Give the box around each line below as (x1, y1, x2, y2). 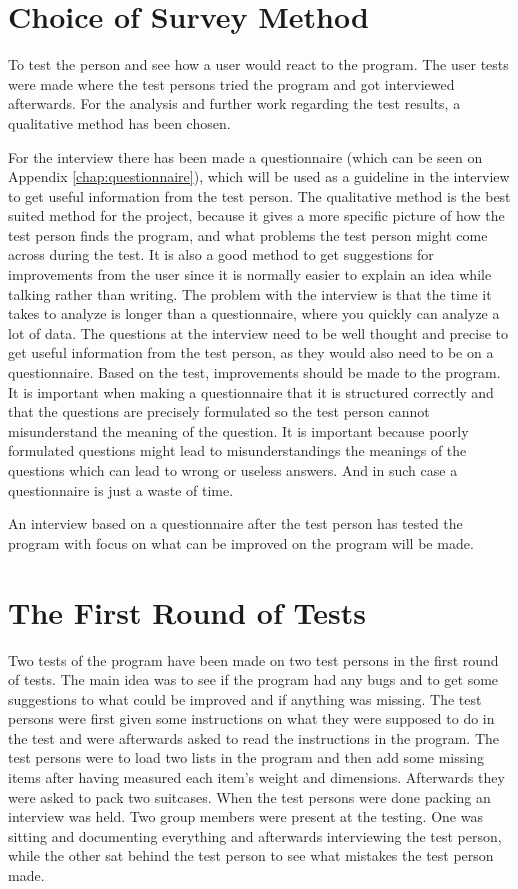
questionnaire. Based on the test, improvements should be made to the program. (8, 362, 501, 383)
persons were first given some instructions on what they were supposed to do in (8, 708, 495, 729)
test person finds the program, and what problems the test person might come (8, 224, 488, 245)
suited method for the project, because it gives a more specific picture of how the (8, 205, 505, 226)
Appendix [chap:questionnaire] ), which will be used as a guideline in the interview (8, 166, 510, 187)
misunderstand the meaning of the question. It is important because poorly (8, 420, 469, 441)
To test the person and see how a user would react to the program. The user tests (8, 54, 509, 75)
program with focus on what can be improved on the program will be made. (8, 532, 474, 553)
